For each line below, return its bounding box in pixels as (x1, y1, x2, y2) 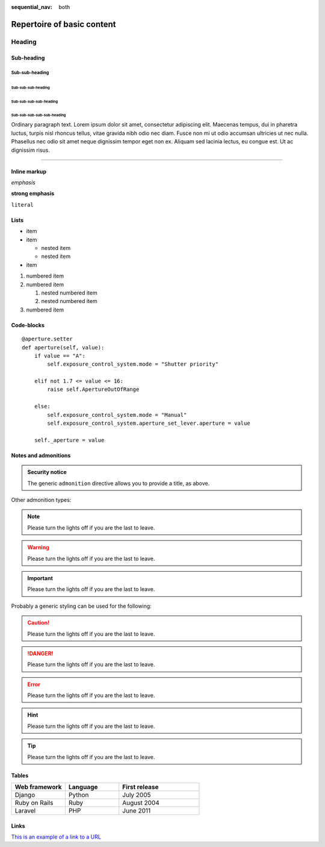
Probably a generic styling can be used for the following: (11, 602, 152, 610)
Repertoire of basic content (11, 19, 117, 30)
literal (11, 201, 34, 208)
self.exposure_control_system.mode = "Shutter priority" (47, 361, 219, 367)
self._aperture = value (34, 437, 105, 443)
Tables (11, 772, 29, 779)
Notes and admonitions (11, 452, 71, 459)
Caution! (27, 619, 50, 627)
